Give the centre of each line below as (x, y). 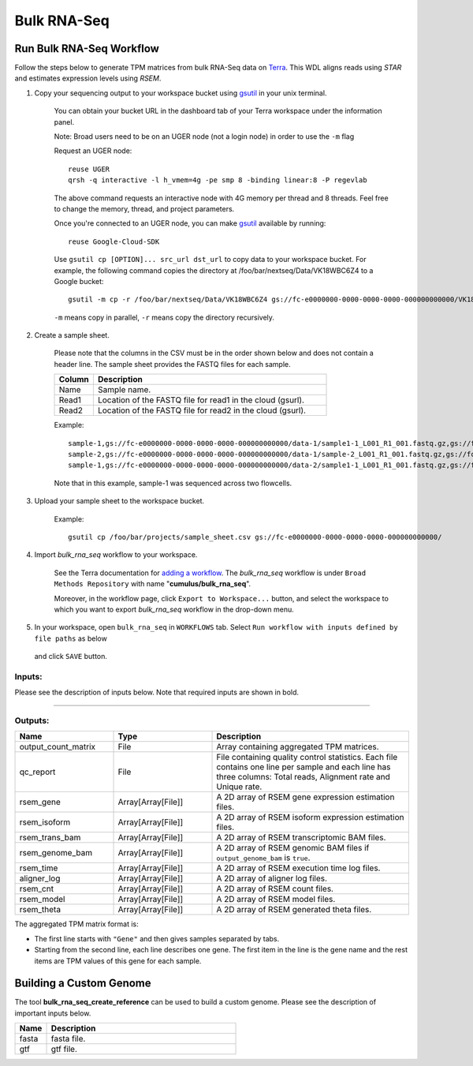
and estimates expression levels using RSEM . (88, 78)
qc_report (37, 772)
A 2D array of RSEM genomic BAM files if (293, 848)
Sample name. (124, 390)
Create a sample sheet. (72, 335)
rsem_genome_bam (56, 853)
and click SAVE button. (71, 656)
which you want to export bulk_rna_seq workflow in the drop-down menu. (174, 609)
